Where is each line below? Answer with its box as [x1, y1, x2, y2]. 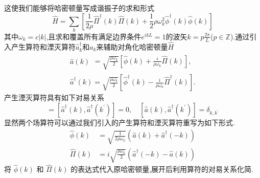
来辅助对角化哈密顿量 [96, 41, 168, 52]
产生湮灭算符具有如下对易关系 [4, 92, 104, 103]
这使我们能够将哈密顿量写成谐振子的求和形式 [4, 3, 154, 13]
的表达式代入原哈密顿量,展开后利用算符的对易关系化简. [70, 164, 253, 174]
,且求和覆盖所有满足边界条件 [46, 31, 141, 41]
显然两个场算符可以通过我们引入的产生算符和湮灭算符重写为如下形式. [4, 117, 235, 127]
